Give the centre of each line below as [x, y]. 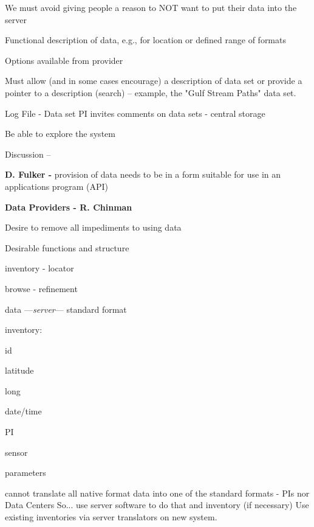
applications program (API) [56, 186]
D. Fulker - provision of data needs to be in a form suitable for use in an [143, 174]
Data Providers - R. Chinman [69, 207]
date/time [23, 411]
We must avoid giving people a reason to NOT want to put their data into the [151, 7]
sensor [16, 452]
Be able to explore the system [60, 134]
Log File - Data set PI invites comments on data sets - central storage [135, 113]
